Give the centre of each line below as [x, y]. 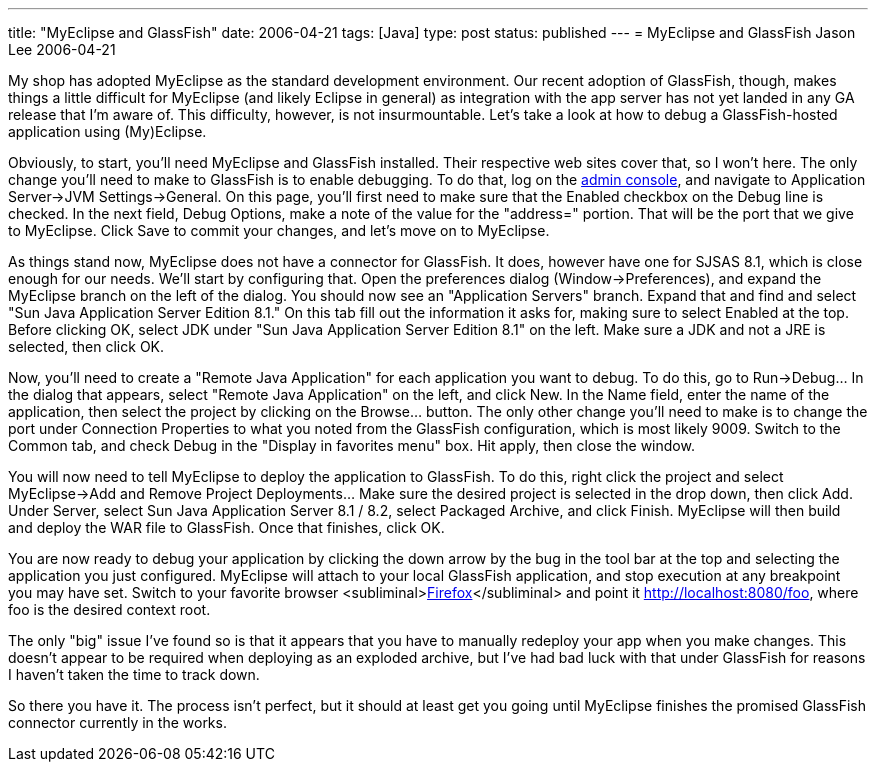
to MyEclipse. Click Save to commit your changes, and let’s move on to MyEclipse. [279, 230]
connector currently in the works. [117, 722]
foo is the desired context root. [109, 609]
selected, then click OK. [86, 346]
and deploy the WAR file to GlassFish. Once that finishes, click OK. [226, 527]
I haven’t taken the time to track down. [134, 674]
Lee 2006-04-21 [62, 49]
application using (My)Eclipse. [107, 131]
